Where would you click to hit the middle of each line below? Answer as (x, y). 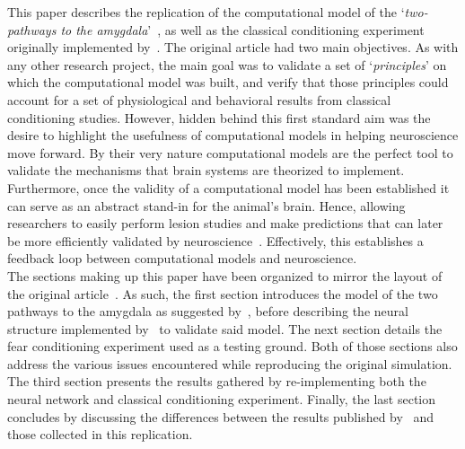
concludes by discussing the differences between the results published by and (221, 416)
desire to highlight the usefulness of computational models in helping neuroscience (233, 135)
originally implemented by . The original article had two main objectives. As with (233, 47)
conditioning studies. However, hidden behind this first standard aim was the (219, 117)
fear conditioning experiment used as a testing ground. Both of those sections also (232, 346)
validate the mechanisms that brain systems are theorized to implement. (206, 170)
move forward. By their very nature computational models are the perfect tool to (230, 152)
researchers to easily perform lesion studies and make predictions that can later (225, 223)
